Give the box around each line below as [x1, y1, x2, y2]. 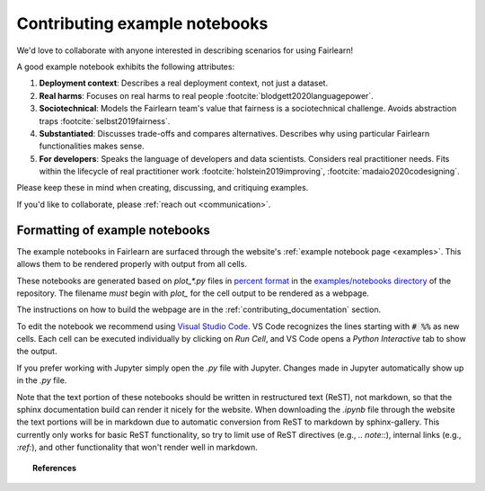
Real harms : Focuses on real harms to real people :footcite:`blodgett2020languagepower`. [39, 90, 375, 101]
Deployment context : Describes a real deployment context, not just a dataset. [39, 77, 328, 89]
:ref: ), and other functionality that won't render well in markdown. [16, 442, 258, 453]
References [32, 462, 76, 473]
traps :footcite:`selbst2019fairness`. [39, 115, 171, 126]
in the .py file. [16, 375, 67, 386]
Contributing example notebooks [16, 13, 269, 33]
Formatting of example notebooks [16, 222, 210, 237]
